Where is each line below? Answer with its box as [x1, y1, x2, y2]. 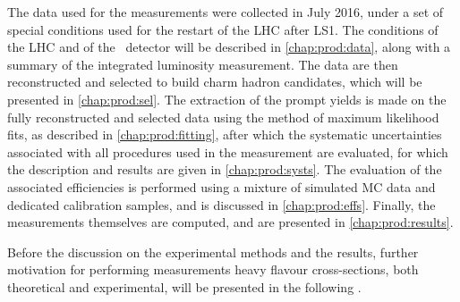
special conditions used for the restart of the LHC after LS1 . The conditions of [7, 20, 439, 38]
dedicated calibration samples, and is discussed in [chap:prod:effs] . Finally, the [7, 195, 436, 214]
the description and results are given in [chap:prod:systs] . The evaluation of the [7, 160, 442, 179]
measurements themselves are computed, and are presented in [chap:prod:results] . [7, 213, 454, 231]
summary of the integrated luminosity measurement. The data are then [7, 55, 398, 73]
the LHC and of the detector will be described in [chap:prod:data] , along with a [7, 38, 451, 56]
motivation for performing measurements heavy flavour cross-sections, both [7, 260, 419, 279]
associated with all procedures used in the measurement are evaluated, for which [7, 142, 448, 161]
